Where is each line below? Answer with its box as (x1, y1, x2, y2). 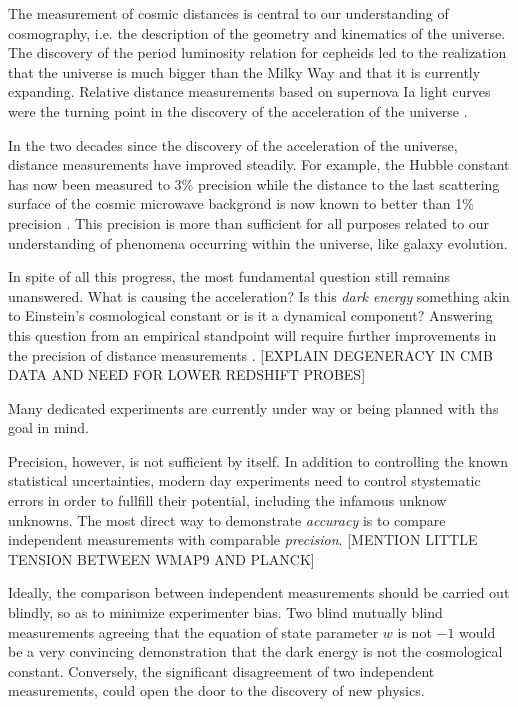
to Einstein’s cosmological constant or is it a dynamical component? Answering (8, 305, 493, 326)
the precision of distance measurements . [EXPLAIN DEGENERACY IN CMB (8, 344, 493, 365)
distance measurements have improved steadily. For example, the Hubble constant (8, 154, 510, 175)
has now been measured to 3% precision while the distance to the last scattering (8, 173, 500, 194)
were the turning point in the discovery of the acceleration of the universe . (8, 100, 468, 121)
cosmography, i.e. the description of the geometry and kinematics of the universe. (8, 22, 506, 43)
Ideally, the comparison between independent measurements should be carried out (8, 582, 510, 603)
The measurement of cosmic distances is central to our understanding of (8, 3, 449, 23)
